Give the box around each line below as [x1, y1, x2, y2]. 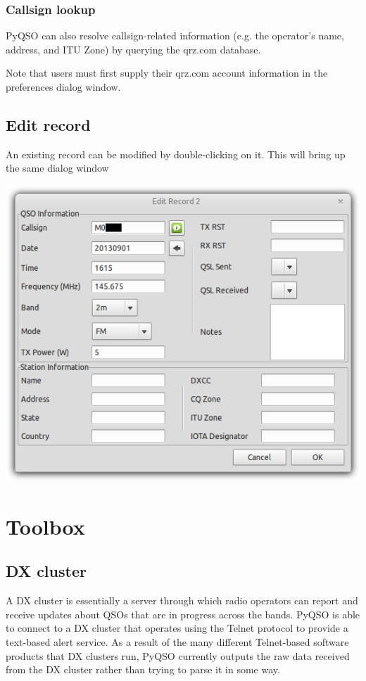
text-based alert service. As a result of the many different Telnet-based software [6, 635, 349, 649]
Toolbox [6, 511, 85, 540]
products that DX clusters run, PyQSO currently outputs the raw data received [6, 648, 350, 663]
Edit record [6, 113, 91, 135]
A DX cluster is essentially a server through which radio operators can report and [6, 593, 358, 608]
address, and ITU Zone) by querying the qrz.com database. [6, 42, 261, 56]
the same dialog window [6, 160, 109, 175]
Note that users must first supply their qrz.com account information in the [6, 65, 328, 80]
